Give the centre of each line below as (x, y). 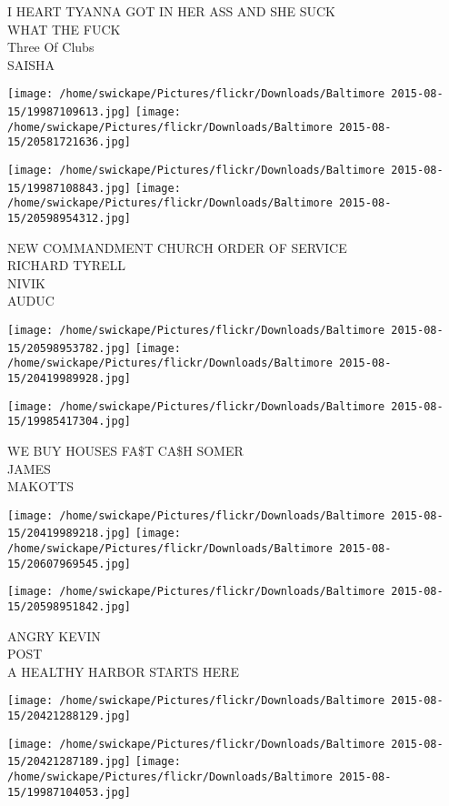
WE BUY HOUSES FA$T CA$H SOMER (125, 450)
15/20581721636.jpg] (70, 142)
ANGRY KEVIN (54, 635)
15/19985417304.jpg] (70, 422)
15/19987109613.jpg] (70, 112)
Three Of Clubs (51, 47)
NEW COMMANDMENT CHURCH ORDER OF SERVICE (177, 247)
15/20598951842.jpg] (70, 607)
